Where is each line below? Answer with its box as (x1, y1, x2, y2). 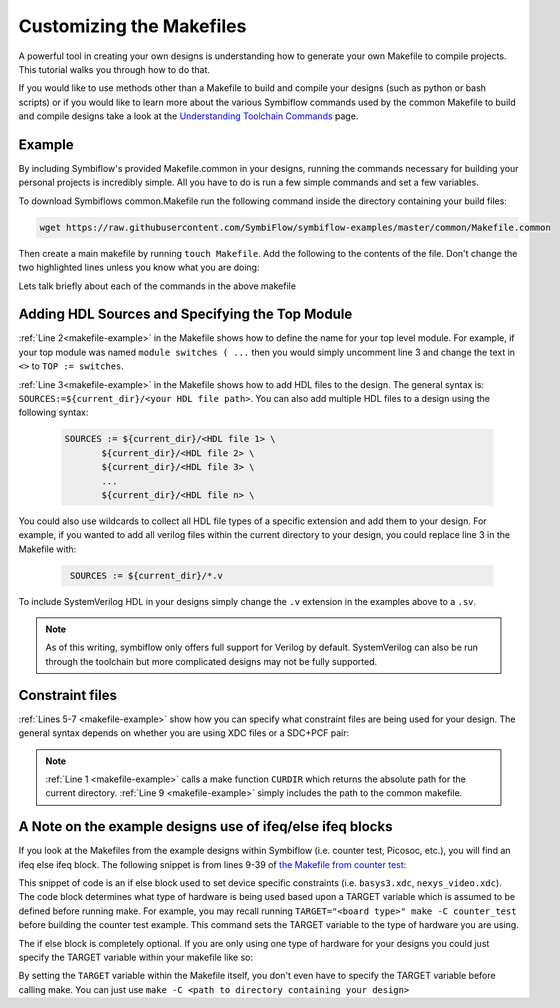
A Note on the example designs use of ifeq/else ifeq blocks (18, 818, 393, 835)
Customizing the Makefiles (18, 15, 247, 37)
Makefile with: (18, 543, 77, 555)
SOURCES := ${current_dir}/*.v (70, 570, 224, 581)
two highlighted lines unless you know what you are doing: (18, 261, 260, 274)
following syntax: (18, 406, 89, 419)
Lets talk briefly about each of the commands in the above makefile (18, 280, 297, 292)
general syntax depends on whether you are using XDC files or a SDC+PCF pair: (18, 727, 350, 739)
